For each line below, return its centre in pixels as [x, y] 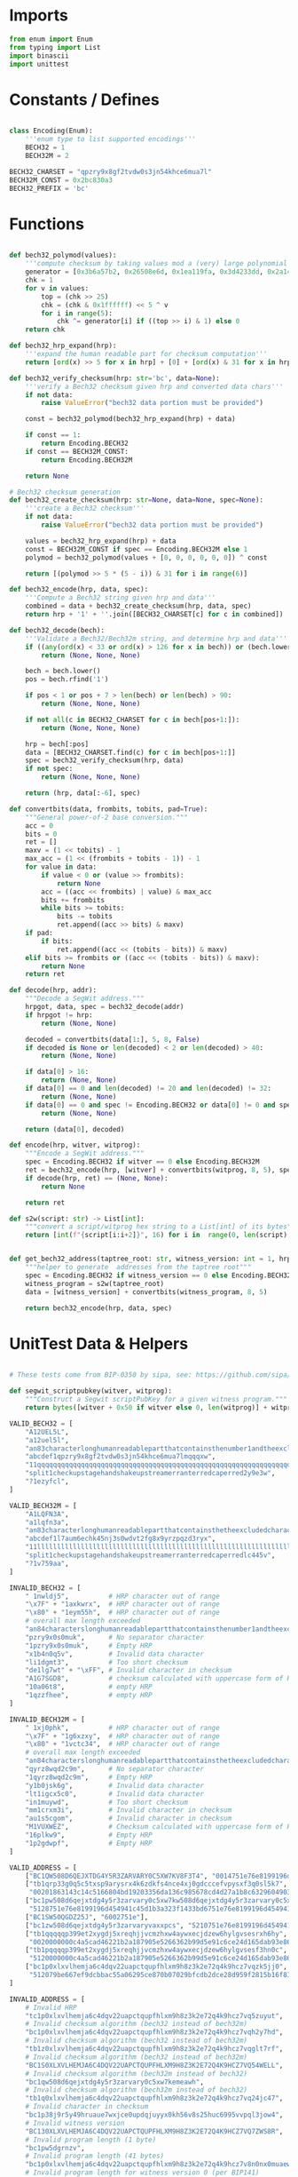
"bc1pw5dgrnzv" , [55, 2148]
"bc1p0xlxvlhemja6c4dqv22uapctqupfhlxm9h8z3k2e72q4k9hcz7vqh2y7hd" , [154, 2032]
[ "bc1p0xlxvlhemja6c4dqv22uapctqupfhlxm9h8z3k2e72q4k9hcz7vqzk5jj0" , [157, 1967]
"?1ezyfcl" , [47, 1482]
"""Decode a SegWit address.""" [85, 999]
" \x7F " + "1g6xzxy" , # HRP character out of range [122, 1736]
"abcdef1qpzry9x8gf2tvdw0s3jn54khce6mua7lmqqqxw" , [121, 1457]
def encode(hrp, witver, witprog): [75, 1145]
